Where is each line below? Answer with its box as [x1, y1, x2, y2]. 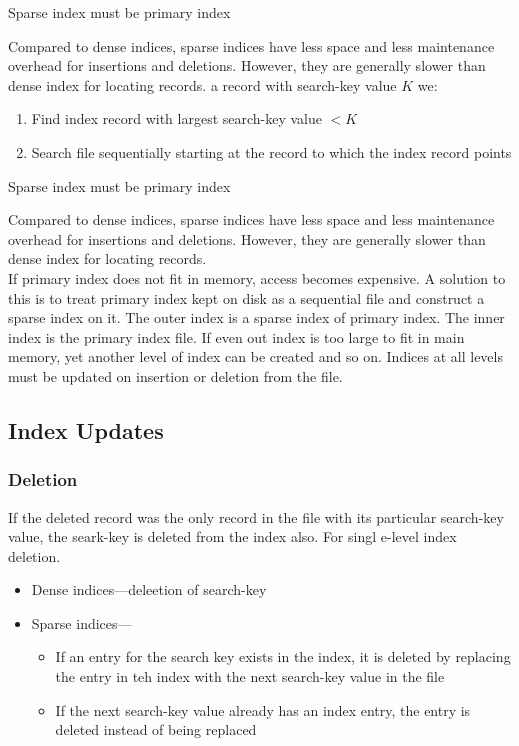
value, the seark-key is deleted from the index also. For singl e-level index [8, 526, 457, 547]
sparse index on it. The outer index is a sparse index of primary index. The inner [8, 307, 505, 328]
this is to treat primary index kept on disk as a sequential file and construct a [8, 287, 485, 308]
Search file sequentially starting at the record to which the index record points [31, 141, 512, 162]
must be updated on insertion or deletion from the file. [8, 365, 343, 386]
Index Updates [8, 414, 164, 445]
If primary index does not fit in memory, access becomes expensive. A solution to [8, 267, 506, 288]
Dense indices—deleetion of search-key [31, 579, 267, 600]
